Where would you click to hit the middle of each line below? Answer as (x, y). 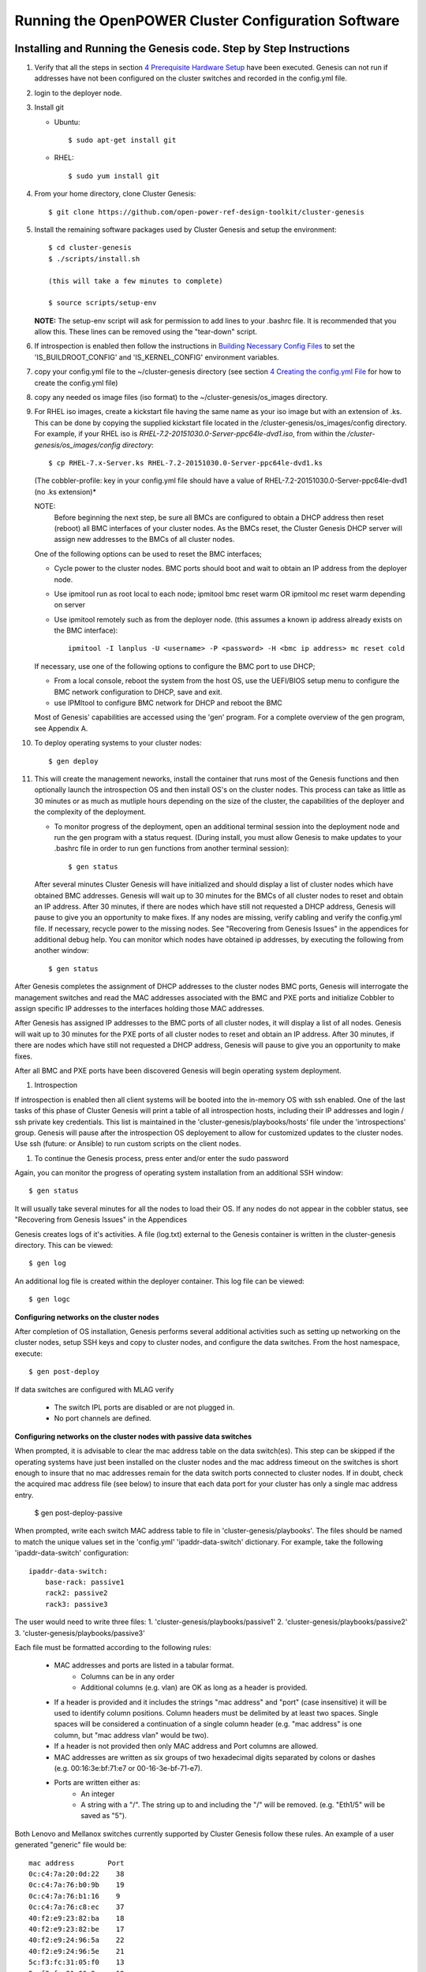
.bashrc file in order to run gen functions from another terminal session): (172, 849)
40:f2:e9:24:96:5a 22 (77, 1940)
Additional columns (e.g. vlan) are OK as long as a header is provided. (194, 1687)
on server (70, 605)
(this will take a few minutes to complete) (136, 281)
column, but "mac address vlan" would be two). (131, 1735)
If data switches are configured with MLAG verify (94, 1389)
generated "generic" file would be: (71, 1845)
